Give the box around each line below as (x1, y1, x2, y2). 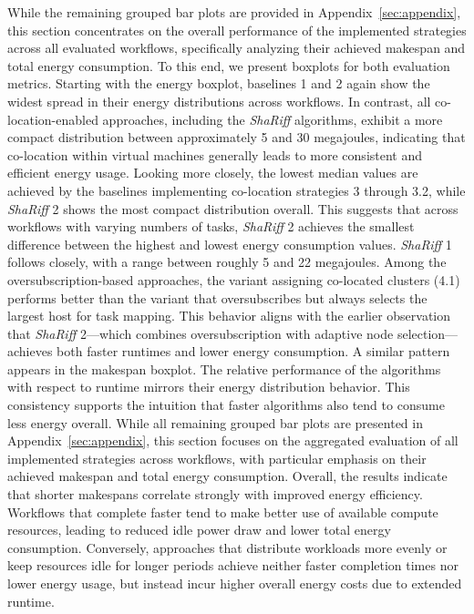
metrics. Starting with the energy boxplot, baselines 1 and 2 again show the (7, 74, 430, 93)
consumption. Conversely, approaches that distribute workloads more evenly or (7, 537, 448, 557)
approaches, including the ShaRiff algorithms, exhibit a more (102, 109, 443, 128)
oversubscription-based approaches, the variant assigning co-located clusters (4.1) (7, 270, 460, 289)
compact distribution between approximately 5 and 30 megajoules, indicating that (7, 128, 466, 147)
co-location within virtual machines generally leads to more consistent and (7, 145, 423, 164)
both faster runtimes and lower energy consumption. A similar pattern (57, 342, 450, 361)
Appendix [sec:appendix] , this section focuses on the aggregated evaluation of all (7, 431, 459, 450)
